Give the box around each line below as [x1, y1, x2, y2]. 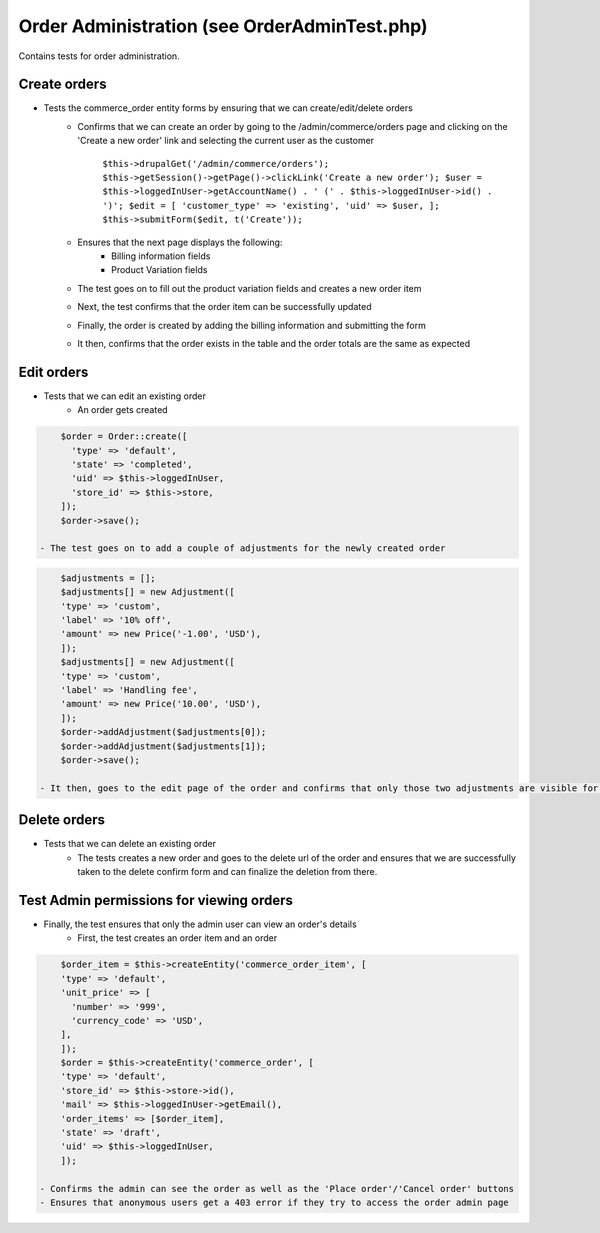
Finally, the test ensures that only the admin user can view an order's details [43, 918, 357, 930]
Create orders [18, 76, 107, 93]
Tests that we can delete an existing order [43, 838, 217, 850]
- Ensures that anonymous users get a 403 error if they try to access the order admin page [39, 1196, 509, 1208]
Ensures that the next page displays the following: [77, 236, 283, 248]
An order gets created [77, 404, 169, 416]
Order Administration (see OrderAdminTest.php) [18, 15, 429, 37]
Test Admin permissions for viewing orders [18, 891, 294, 909]
